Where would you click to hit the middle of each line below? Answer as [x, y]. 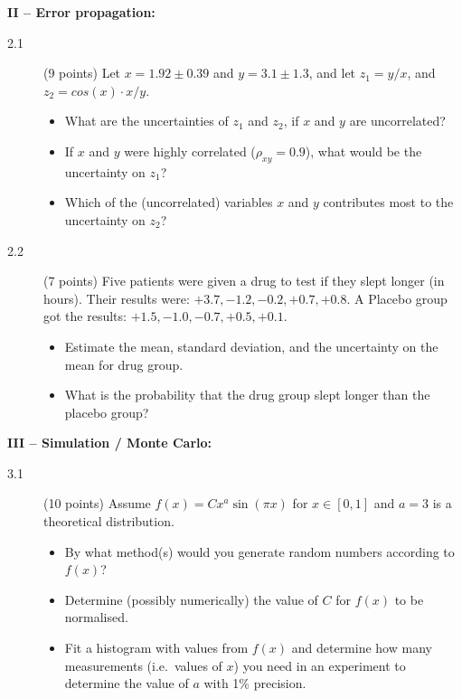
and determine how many [362, 648]
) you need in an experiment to [320, 665]
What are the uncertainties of [146, 121]
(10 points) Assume [97, 503]
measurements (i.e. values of [143, 665]
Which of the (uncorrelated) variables [169, 202]
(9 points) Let [82, 73]
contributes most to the [388, 202]
